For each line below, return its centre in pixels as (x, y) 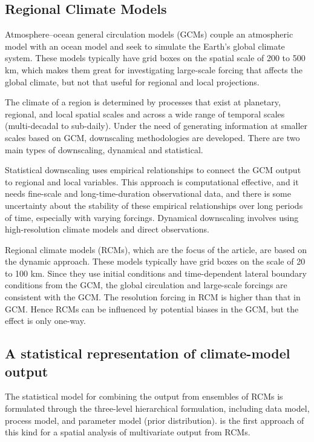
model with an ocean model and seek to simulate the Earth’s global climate (145, 46)
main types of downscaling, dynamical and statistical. (104, 149)
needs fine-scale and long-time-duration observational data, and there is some (148, 193)
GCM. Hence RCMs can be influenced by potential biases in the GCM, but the (152, 308)
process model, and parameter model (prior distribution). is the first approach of (155, 420)
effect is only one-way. (45, 321)
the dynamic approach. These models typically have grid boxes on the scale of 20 (155, 261)
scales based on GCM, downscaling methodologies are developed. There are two (152, 137)
